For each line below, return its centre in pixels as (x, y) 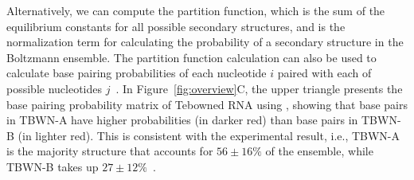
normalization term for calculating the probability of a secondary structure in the (205, 42)
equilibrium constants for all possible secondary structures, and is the (176, 26)
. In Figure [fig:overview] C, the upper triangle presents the (259, 88)
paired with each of (324, 73)
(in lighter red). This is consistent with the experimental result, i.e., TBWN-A (209, 135)
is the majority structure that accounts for (110, 151)
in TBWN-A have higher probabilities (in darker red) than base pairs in (182, 120)
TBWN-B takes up (53, 166)
